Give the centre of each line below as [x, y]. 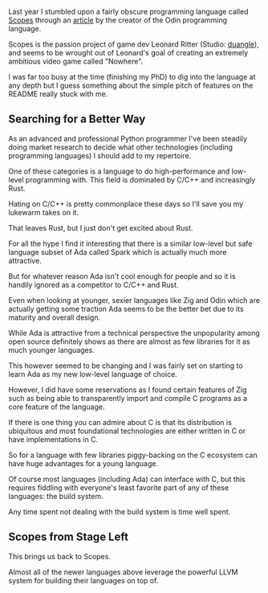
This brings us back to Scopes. [59, 556]
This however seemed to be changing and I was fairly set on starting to [126, 366]
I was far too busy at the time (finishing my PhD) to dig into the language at [132, 77]
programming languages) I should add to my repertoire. [100, 155]
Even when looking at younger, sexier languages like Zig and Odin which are [134, 300]
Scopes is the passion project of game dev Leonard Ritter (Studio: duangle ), [134, 44]
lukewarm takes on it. [43, 212]
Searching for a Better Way [77, 119]
